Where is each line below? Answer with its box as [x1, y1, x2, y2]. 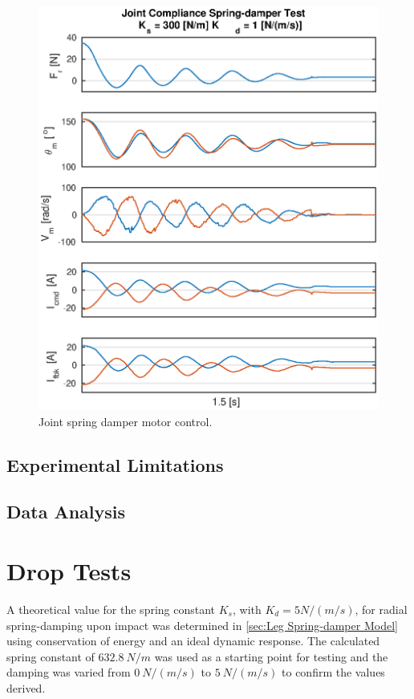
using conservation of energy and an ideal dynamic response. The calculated [6, 632, 380, 649]
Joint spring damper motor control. [39, 412, 213, 429]
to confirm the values [282, 664, 385, 681]
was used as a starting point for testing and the [154, 648, 388, 664]
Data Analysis [6, 499, 126, 524]
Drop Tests [6, 555, 132, 587]
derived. [6, 679, 46, 696]
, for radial [355, 600, 408, 617]
